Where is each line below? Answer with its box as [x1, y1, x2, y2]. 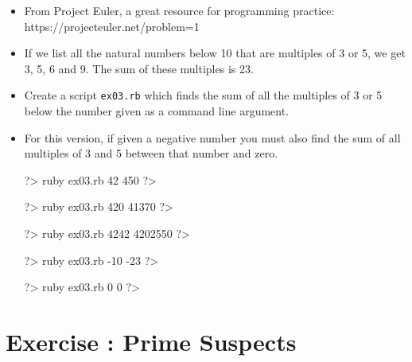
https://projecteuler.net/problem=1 [24, 18, 200, 34]
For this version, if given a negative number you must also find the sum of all [24, 129, 401, 146]
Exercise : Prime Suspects [6, 325, 297, 357]
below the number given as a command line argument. [24, 103, 290, 119]
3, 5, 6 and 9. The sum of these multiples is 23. [24, 60, 254, 76]
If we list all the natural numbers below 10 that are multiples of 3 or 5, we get [24, 45, 406, 61]
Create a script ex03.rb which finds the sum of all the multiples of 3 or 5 [24, 87, 383, 103]
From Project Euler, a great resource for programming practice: [24, 2, 335, 18]
